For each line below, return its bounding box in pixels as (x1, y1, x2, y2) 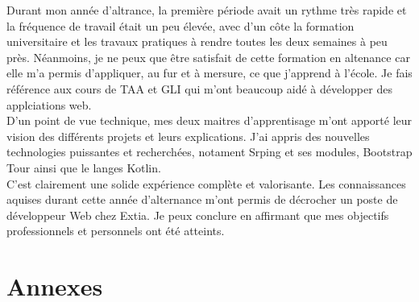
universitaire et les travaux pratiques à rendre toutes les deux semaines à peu (6, 33, 388, 50)
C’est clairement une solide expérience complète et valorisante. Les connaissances (6, 175, 406, 192)
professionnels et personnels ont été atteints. (6, 222, 225, 239)
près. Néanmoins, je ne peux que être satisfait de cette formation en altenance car (6, 48, 410, 65)
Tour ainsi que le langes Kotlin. (6, 159, 161, 176)
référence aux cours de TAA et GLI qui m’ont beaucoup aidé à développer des (6, 80, 392, 97)
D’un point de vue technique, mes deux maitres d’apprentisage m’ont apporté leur (6, 112, 413, 129)
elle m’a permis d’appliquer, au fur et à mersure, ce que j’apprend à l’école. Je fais (6, 64, 413, 81)
